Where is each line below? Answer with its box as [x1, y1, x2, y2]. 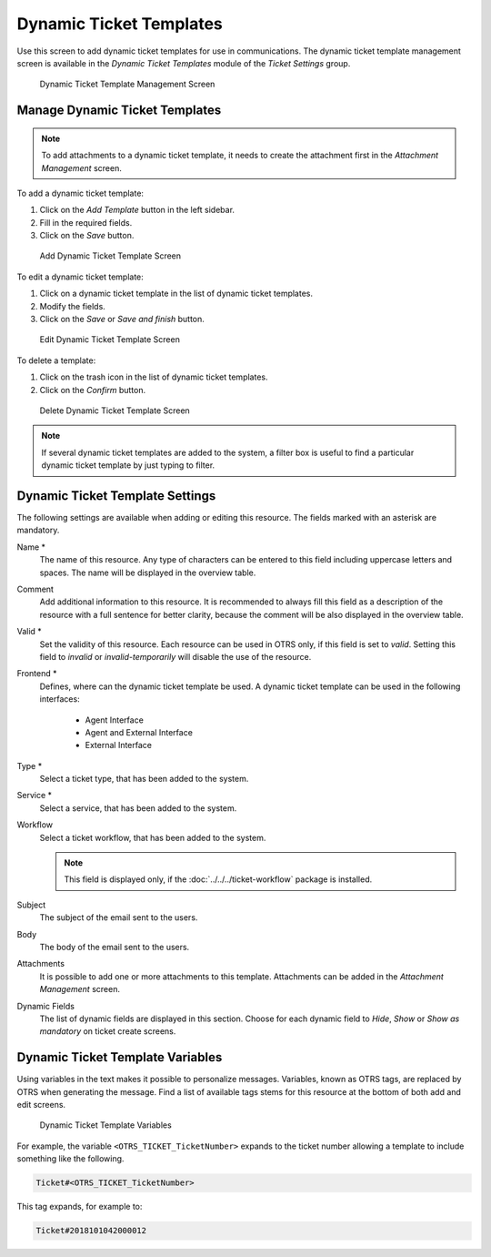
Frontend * [16, 668, 57, 679]
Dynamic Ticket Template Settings [16, 488, 216, 503]
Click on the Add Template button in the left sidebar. [39, 205, 235, 216]
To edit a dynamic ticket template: [16, 271, 145, 282]
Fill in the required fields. [39, 217, 133, 228]
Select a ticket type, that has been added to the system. [39, 774, 249, 785]
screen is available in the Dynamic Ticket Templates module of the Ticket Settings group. [16, 57, 351, 68]
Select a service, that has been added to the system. [39, 802, 237, 814]
